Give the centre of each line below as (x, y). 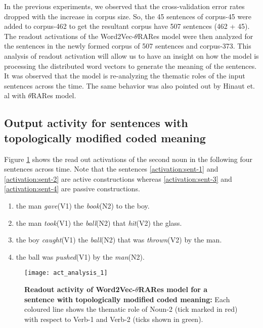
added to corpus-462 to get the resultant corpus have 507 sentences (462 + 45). (127, 26)
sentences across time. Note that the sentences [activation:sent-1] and (111, 169)
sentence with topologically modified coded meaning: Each (127, 299)
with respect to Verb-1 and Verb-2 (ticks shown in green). (114, 319)
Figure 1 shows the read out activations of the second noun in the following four (128, 159)
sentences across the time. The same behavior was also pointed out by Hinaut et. (129, 85)
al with (15, 95)
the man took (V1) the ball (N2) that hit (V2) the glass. (99, 222)
